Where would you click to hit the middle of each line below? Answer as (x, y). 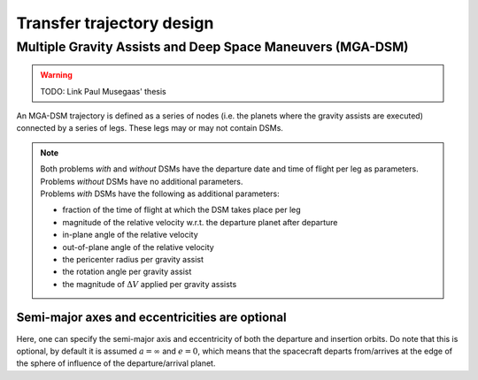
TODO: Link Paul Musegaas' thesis (104, 91)
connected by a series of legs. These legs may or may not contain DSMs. (150, 128)
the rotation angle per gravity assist (127, 272)
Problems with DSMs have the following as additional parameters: (160, 194)
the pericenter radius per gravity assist (133, 259)
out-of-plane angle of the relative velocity (138, 247)
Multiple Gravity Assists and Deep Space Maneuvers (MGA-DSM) (212, 47)
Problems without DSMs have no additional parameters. (142, 181)
